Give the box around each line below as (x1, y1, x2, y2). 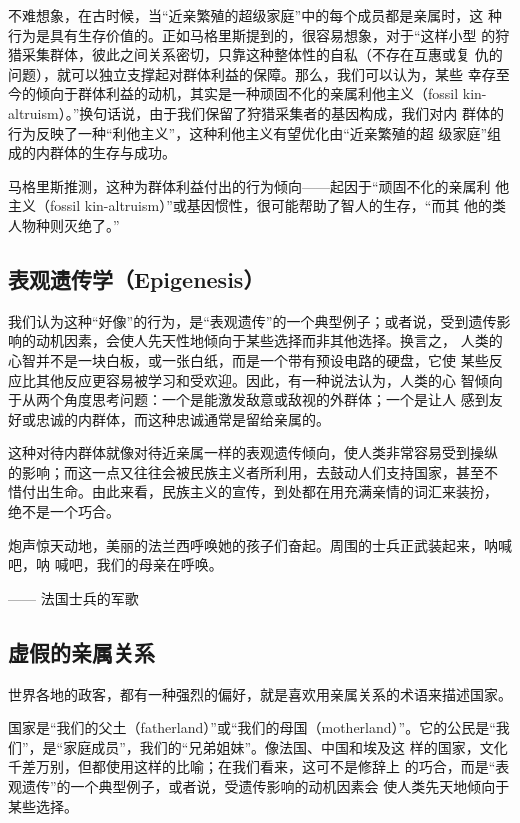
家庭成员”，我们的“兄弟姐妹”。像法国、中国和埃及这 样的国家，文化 (63, 736, 508, 757)
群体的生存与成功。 (49, 142, 176, 163)
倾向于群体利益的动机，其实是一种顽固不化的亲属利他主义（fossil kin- (35, 83, 487, 104)
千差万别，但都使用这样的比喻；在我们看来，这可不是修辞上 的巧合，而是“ (8, 756, 496, 777)
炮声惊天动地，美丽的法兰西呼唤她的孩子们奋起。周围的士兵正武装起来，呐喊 (8, 534, 512, 555)
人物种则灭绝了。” (8, 214, 120, 235)
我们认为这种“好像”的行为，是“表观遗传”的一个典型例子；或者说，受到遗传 (8, 310, 497, 331)
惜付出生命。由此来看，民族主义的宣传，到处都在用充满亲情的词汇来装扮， (8, 481, 498, 502)
